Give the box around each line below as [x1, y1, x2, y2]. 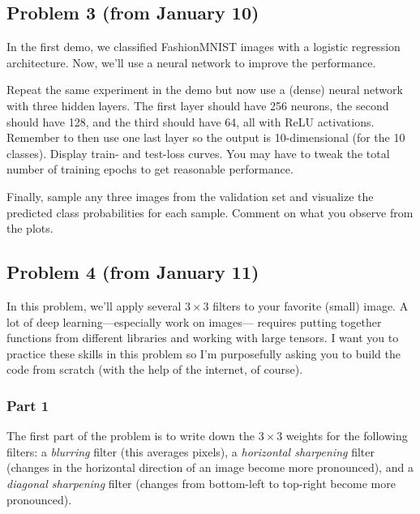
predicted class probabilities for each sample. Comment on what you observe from [6, 203, 414, 221]
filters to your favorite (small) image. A [212, 297, 409, 314]
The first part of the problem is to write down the [6, 427, 255, 444]
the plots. [6, 220, 54, 237]
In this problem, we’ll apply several [6, 297, 182, 314]
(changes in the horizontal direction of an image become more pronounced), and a [6, 459, 414, 476]
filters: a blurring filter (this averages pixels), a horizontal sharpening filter [6, 443, 375, 460]
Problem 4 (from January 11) [6, 259, 259, 285]
